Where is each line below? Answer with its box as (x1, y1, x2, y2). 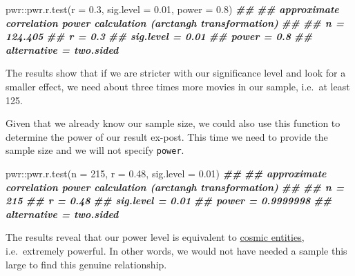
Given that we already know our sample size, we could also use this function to (6, 116, 340, 130)
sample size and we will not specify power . (6, 143, 184, 157)
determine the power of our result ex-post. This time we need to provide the (6, 129, 328, 144)
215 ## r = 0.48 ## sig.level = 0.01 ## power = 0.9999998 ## (6, 193, 332, 208)
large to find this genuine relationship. (6, 257, 167, 271)
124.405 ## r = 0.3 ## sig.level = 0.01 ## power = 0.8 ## (6, 29, 313, 43)
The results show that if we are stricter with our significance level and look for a (6, 66, 346, 80)
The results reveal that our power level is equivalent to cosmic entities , (6, 230, 305, 244)
